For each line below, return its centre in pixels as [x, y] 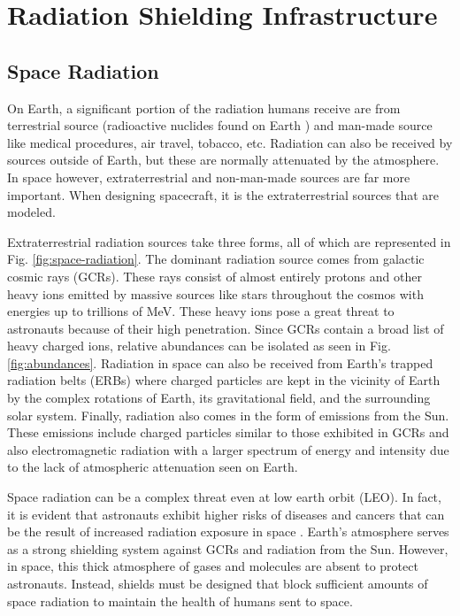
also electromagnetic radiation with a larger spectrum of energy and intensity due [228, 449]
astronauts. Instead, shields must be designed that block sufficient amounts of [218, 584]
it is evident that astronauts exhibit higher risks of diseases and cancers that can [226, 514]
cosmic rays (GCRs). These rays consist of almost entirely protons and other [215, 276]
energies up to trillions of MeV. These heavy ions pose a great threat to [201, 311]
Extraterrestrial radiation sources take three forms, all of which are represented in [229, 241]
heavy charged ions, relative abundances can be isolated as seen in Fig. [199, 346]
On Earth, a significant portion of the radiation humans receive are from [204, 108]
